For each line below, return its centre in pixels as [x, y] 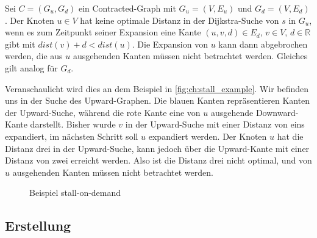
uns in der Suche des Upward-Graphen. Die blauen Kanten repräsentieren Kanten [158, 100]
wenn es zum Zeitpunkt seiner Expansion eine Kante [103, 32]
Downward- [277, 112]
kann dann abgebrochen [263, 44]
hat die [290, 136]
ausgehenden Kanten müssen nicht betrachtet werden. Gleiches [190, 56]
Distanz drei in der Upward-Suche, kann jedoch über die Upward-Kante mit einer [157, 148]
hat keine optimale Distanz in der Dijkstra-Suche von [180, 20]
